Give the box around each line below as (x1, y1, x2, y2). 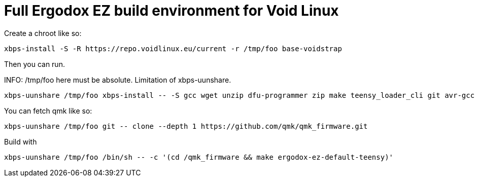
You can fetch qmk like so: (4, 106, 92, 115)
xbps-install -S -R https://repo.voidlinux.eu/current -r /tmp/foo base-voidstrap (4, 44, 342, 53)
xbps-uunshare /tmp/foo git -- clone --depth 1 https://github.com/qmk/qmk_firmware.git (4, 122, 368, 130)
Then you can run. (4, 59, 65, 68)
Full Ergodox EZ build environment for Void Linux (4, 2, 339, 19)
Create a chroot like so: (4, 28, 82, 38)
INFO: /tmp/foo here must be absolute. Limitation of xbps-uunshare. (4, 75, 231, 84)
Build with (4, 137, 37, 146)
